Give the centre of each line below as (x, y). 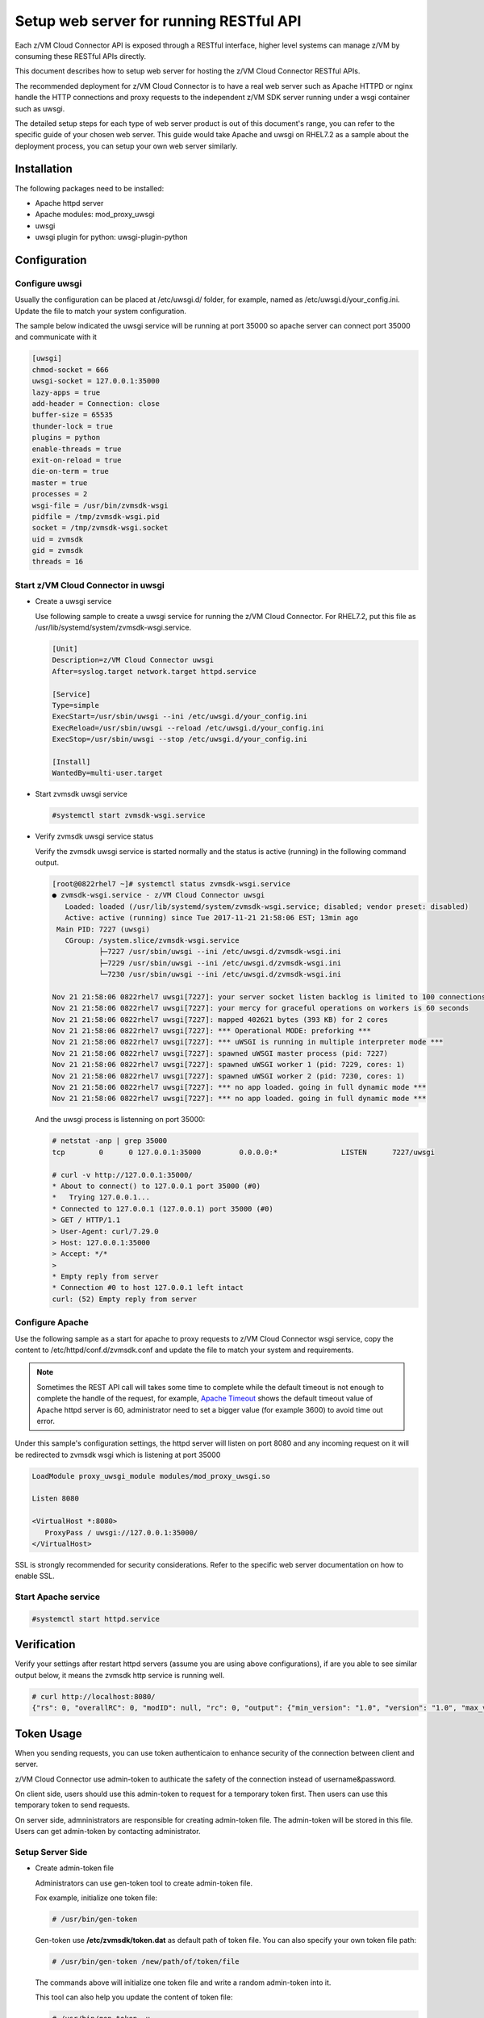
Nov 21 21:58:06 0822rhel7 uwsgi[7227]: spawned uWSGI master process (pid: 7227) (220, 1053)
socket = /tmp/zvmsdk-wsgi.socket (100, 528)
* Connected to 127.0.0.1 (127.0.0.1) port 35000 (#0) (163, 1208)
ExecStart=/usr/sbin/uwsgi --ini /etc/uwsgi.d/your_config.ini (180, 717)
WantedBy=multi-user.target (107, 773)
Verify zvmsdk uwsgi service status (94, 836)
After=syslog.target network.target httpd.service (154, 671)
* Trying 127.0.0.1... (101, 1197)
